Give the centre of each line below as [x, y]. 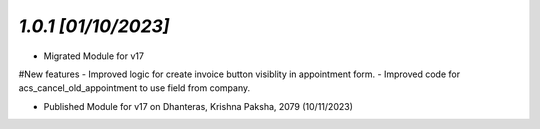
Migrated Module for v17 [94, 56]
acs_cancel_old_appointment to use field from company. [134, 88]
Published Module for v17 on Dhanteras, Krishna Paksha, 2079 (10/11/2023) [198, 106]
